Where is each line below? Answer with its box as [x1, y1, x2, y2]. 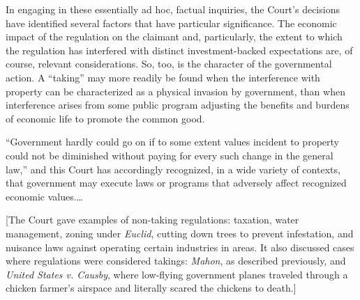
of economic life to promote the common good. [6, 111, 205, 125]
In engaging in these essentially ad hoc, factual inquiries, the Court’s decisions [6, 2, 340, 16]
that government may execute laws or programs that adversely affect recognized [6, 175, 347, 190]
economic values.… [6, 189, 83, 203]
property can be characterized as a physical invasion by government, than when [6, 84, 345, 98]
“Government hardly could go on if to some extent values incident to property [6, 134, 339, 149]
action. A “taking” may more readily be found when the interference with [6, 70, 320, 84]
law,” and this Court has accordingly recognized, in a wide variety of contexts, [6, 161, 340, 176]
